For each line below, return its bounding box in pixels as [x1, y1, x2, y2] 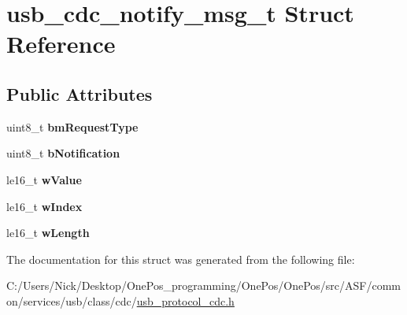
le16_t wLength [6, 224, 90, 241]
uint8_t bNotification [6, 145, 120, 161]
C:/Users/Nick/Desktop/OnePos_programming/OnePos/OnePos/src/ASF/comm [6, 277, 401, 294]
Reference [6, 28, 116, 60]
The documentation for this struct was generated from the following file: [6, 250, 355, 267]
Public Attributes [6, 81, 153, 106]
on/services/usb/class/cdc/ [6, 292, 137, 309]
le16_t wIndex [6, 198, 83, 214]
